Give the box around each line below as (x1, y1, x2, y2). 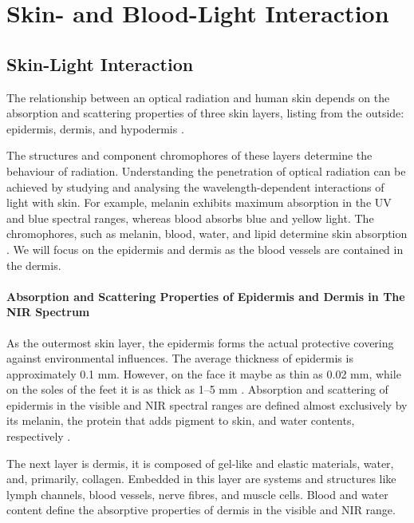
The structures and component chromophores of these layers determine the (6, 147, 373, 164)
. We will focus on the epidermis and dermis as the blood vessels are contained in (6, 240, 404, 257)
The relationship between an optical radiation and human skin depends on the (6, 89, 390, 105)
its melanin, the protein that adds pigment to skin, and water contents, (6, 412, 355, 429)
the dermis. (6, 256, 61, 273)
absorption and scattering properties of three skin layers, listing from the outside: (6, 105, 404, 121)
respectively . (6, 428, 71, 445)
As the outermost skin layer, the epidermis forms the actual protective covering (6, 334, 394, 351)
